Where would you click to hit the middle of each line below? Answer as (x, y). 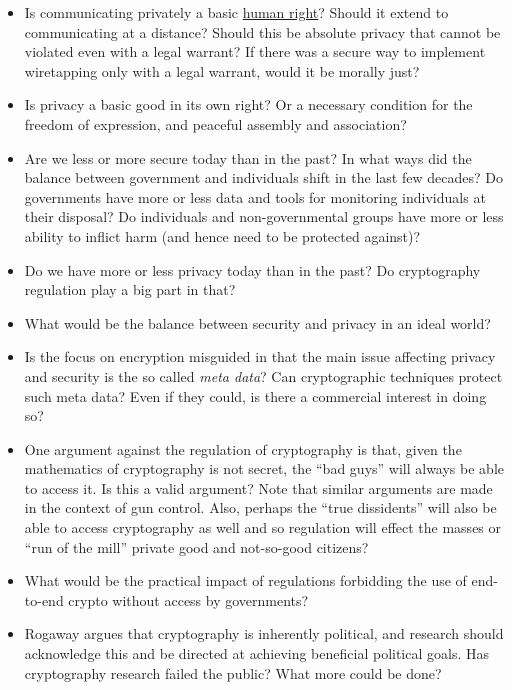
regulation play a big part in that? (130, 289)
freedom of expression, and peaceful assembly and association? (215, 123)
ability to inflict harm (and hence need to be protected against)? (222, 235)
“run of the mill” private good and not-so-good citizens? (196, 546)
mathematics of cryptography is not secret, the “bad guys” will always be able (264, 468)
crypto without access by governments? (188, 599)
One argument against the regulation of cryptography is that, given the (243, 448)
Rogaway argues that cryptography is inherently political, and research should (264, 633)
